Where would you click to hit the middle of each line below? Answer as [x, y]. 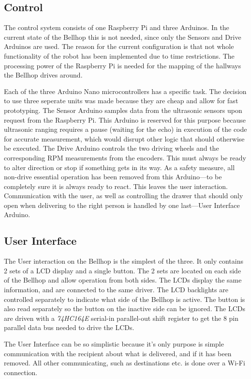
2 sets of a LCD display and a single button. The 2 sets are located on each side [123, 270]
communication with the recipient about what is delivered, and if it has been [118, 353]
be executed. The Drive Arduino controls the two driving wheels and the [111, 148]
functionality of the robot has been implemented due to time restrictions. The [119, 55]
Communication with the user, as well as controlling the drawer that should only [124, 196]
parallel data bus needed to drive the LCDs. [69, 327]
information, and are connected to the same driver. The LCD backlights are [116, 290]
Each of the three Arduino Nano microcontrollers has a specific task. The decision [125, 91]
